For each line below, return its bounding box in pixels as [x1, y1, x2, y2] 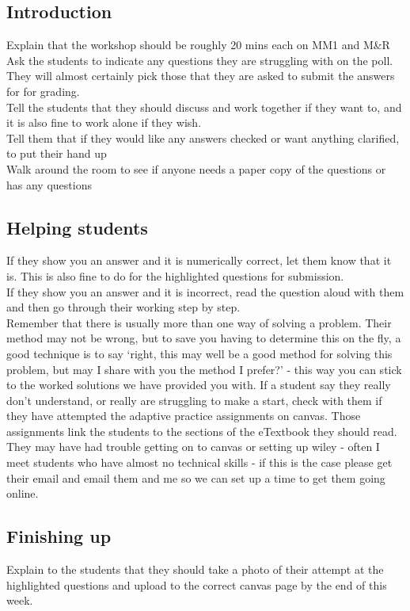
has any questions [6, 176, 92, 193]
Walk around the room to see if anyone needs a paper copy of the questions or [6, 160, 386, 177]
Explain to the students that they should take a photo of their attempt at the [6, 561, 384, 578]
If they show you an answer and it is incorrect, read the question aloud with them [6, 283, 404, 300]
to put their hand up [6, 145, 107, 162]
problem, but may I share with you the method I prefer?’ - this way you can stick [6, 361, 402, 377]
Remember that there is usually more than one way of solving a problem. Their [6, 314, 392, 330]
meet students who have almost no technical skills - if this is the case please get [6, 454, 393, 471]
